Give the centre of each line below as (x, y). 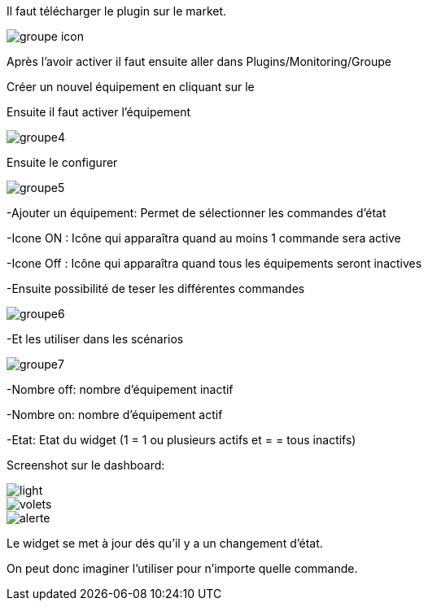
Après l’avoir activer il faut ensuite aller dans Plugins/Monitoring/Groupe (199, 61)
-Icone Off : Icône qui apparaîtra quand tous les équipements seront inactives (214, 263)
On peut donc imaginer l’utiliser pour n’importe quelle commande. (182, 568)
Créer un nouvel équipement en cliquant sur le (131, 87)
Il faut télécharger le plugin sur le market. (117, 11)
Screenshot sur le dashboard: (86, 465)
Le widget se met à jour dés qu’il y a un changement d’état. (165, 543)
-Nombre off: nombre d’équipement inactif (120, 389)
